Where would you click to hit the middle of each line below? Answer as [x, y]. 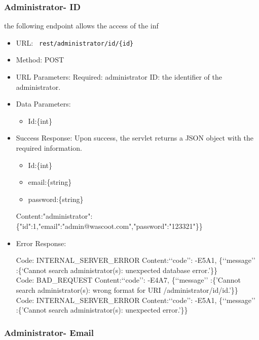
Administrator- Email [49, 332]
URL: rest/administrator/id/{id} [75, 42]
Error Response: [41, 243]
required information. [49, 148]
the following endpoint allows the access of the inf [81, 26]
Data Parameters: [43, 104]
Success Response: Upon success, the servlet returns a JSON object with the [135, 138]
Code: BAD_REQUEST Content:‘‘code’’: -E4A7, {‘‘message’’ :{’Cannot [128, 280]
